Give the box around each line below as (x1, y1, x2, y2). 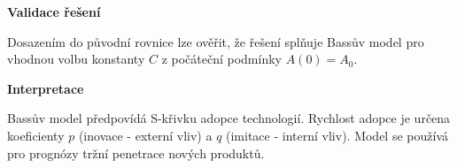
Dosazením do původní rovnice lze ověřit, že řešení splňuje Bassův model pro (7, 32, 424, 50)
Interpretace (7, 79, 84, 97)
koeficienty (7, 126, 65, 144)
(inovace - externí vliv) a (78, 126, 213, 144)
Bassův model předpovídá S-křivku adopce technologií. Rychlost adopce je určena (7, 109, 451, 127)
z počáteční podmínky (161, 50, 282, 68)
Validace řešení (7, 3, 101, 20)
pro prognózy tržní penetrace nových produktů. (7, 143, 265, 162)
